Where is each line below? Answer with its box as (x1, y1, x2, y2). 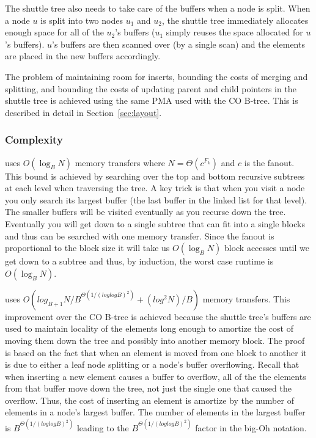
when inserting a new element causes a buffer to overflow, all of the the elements (5, 370, 306, 382)
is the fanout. (244, 156, 295, 169)
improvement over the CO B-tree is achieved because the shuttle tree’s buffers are (5, 310, 311, 323)
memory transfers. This (202, 292, 290, 305)
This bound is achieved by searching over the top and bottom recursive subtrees (5, 169, 305, 182)
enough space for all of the (5, 26, 104, 38)
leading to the (76, 421, 129, 434)
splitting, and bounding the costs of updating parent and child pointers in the (5, 82, 296, 95)
